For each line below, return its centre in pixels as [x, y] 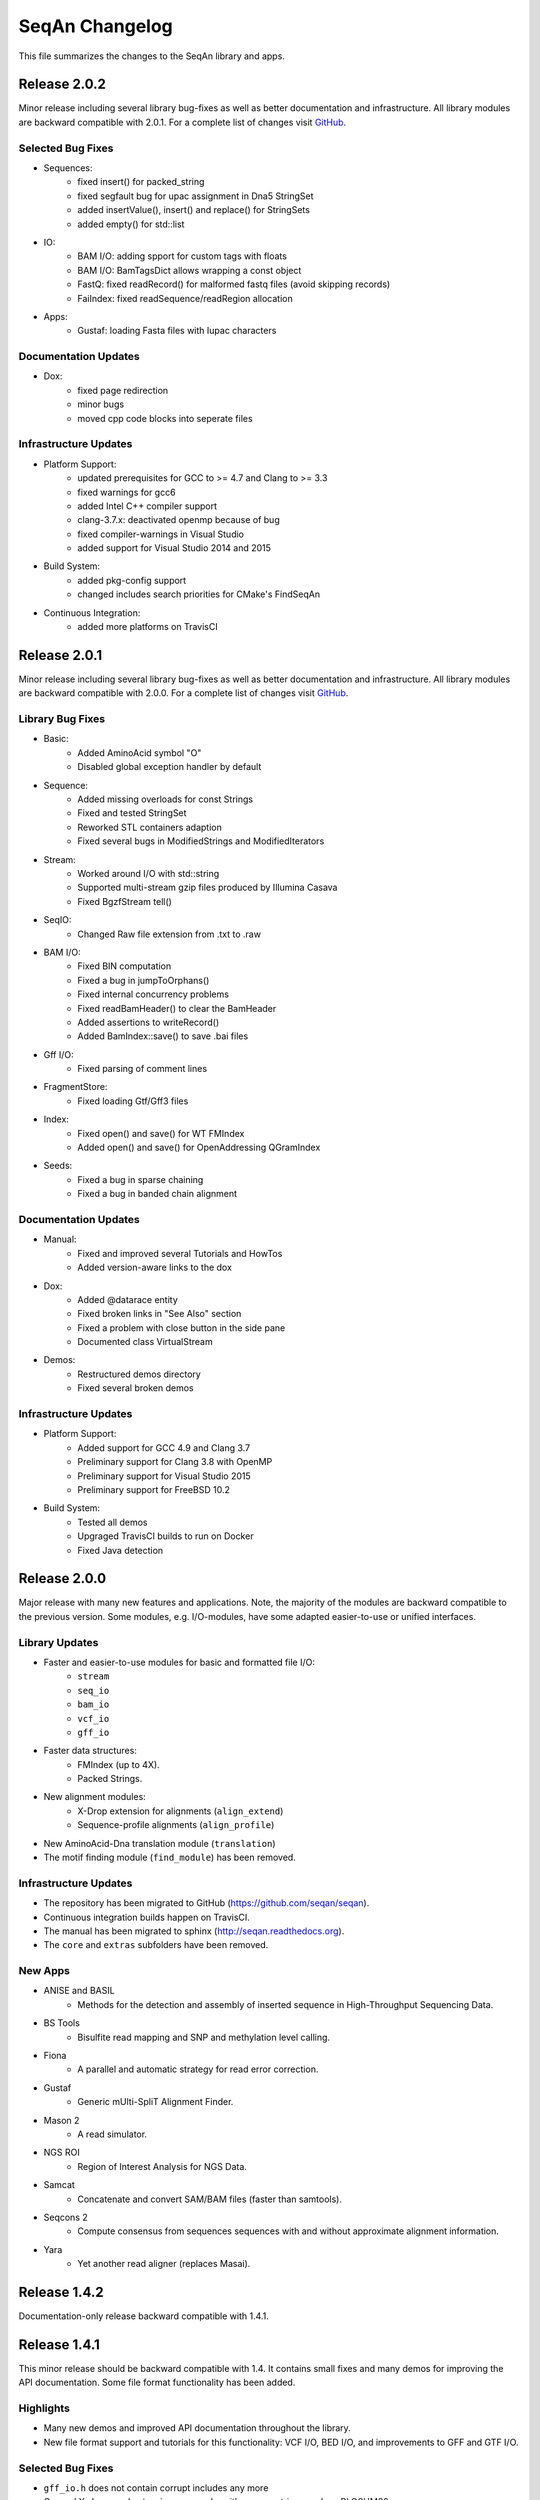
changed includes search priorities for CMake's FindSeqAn [198, 594]
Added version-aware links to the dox [154, 1267]
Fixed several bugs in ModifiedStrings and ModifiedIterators [201, 841]
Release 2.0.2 [62, 84]
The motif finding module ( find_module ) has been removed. [170, 1857]
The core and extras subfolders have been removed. [156, 1945]
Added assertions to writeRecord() [148, 1022]
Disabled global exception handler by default [169, 767]
